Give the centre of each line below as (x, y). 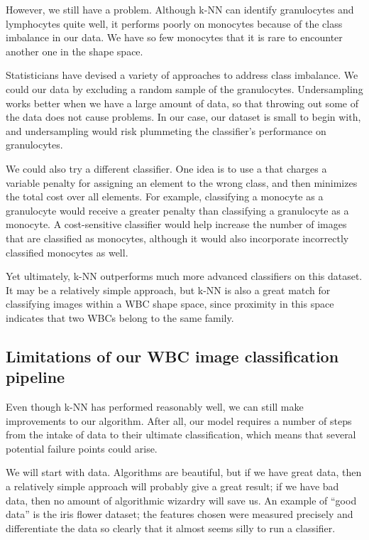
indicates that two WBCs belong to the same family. (120, 317)
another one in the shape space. (75, 51)
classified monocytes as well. (67, 252)
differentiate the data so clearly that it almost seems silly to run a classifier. (171, 528)
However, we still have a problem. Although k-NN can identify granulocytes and (180, 9)
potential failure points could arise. (82, 448)
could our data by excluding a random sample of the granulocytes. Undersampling (184, 88)
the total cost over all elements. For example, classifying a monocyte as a (165, 196)
